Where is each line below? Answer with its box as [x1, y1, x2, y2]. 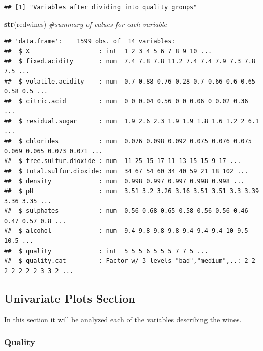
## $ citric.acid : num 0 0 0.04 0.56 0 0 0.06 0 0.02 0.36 [4, 97, 248, 105]
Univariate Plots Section [4, 290, 135, 306]
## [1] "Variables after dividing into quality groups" [4, 4, 197, 11]
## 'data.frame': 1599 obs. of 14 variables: [4, 38, 176, 45]
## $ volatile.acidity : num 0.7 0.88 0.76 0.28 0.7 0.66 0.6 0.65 [4, 77, 255, 85]
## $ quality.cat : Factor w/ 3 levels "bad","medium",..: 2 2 [4, 257, 255, 265]
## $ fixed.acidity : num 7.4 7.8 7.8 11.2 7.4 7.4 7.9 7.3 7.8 [4, 58, 255, 65]
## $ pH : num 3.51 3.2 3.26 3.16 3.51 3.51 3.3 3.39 [4, 187, 259, 195]
